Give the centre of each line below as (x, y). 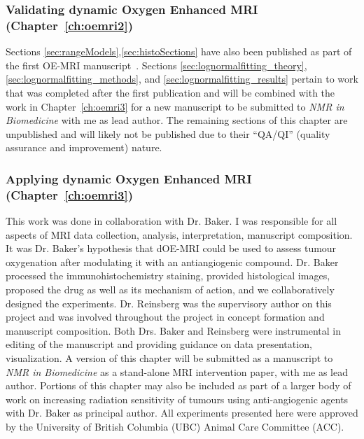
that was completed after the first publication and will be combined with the (170, 92)
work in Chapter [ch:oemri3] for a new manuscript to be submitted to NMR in (175, 106)
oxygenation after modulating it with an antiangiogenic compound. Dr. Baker (172, 262)
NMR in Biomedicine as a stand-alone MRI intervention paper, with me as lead (177, 371)
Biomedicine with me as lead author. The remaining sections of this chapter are (177, 120)
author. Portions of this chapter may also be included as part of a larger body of (178, 385)
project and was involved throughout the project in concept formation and (165, 317)
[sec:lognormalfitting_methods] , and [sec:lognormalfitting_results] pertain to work (182, 79)
